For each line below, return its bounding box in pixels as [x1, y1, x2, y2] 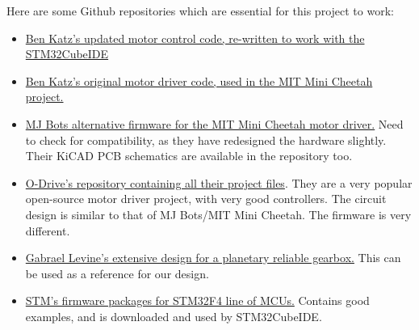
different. [25, 222, 70, 239]
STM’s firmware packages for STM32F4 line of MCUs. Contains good [25, 292, 370, 309]
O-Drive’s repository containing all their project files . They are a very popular [25, 174, 413, 191]
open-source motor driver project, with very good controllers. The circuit [25, 190, 387, 207]
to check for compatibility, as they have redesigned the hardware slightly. [25, 131, 387, 148]
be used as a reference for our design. [25, 264, 209, 281]
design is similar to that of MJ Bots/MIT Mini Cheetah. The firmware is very [25, 205, 412, 222]
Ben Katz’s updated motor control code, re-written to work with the [25, 29, 365, 46]
